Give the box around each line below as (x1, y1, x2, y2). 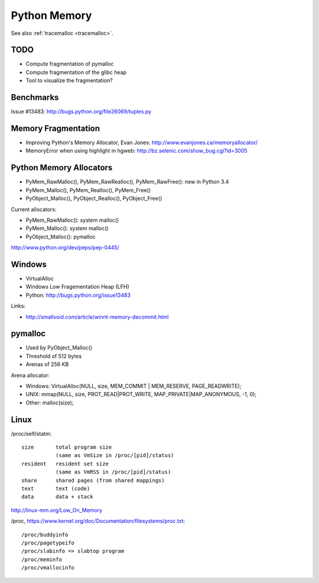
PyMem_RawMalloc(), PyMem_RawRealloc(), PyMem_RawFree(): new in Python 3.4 (25, 178, 229, 186)
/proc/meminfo (21, 556, 62, 563)
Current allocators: (11, 206, 57, 213)
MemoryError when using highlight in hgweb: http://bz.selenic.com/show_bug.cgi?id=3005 (25, 147, 248, 154)
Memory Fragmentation (11, 123, 100, 133)
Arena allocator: (11, 371, 50, 378)
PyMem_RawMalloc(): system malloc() (25, 216, 119, 224)
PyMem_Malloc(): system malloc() (25, 225, 109, 232)
